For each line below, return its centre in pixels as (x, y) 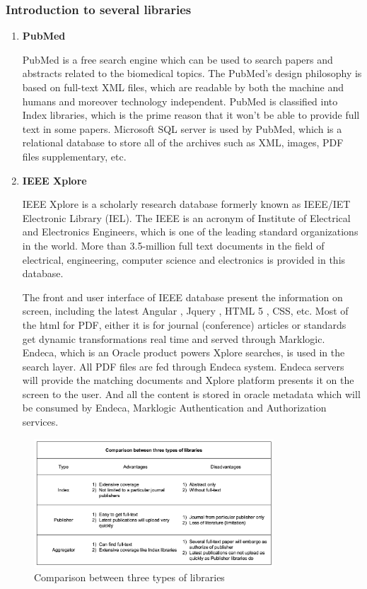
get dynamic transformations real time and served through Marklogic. (174, 338)
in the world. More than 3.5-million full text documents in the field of (173, 245)
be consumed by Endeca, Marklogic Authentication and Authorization (174, 408)
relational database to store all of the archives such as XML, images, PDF (183, 142)
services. (40, 422)
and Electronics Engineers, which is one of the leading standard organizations (190, 232)
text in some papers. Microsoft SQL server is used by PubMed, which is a (182, 128)
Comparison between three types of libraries (129, 577)
